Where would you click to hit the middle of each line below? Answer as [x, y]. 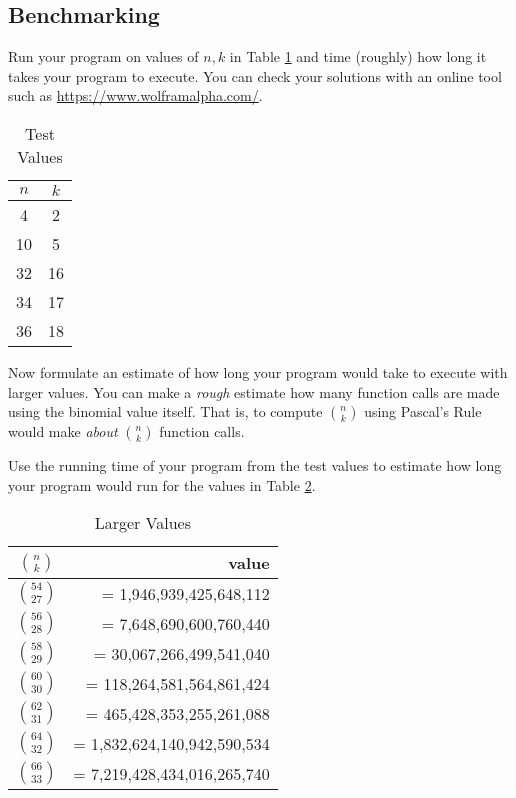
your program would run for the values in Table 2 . [162, 484]
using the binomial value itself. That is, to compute [165, 411]
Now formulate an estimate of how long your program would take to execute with [258, 371]
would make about [63, 431]
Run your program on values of [103, 56]
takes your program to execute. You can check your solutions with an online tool [255, 75]
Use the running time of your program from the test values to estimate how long [255, 465]
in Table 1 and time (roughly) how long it [358, 56]
